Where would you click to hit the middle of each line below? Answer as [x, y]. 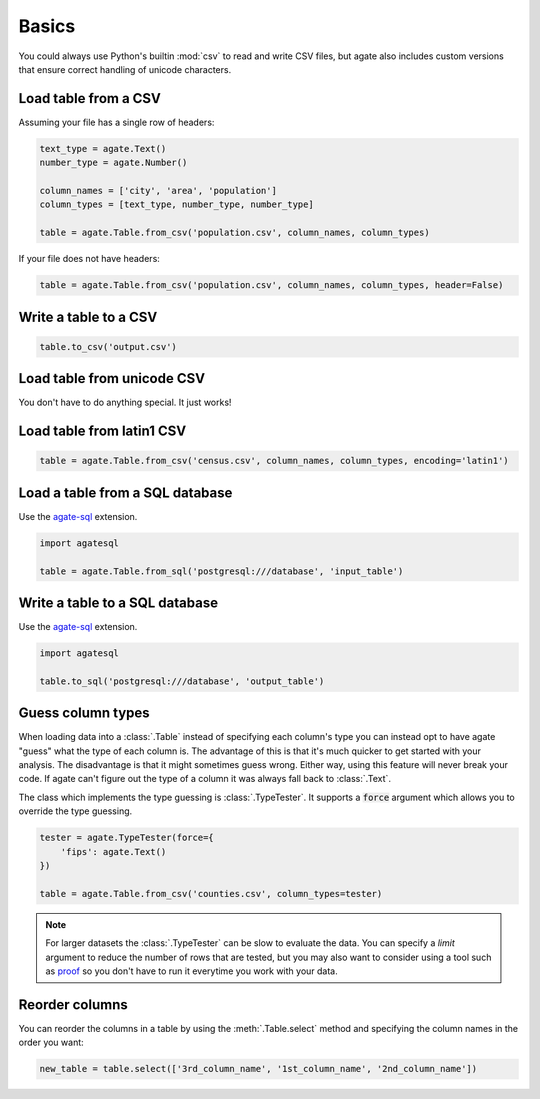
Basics [47, 26]
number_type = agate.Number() [113, 163]
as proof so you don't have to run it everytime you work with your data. [192, 971]
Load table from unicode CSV [111, 378]
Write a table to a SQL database [118, 602]
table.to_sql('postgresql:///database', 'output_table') [182, 681]
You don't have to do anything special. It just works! [125, 402]
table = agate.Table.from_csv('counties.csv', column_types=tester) [211, 893]
